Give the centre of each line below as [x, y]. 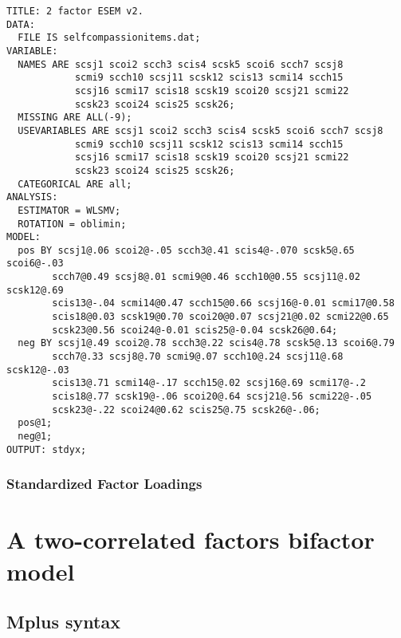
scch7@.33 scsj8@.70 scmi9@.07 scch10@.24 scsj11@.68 [198, 357]
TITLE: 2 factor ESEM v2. [75, 11]
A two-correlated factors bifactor [191, 540]
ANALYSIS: [32, 197]
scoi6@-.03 [35, 264]
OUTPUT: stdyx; [47, 449]
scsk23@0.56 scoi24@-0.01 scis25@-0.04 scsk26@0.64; [195, 330]
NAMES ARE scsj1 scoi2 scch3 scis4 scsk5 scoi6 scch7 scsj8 [181, 64]
